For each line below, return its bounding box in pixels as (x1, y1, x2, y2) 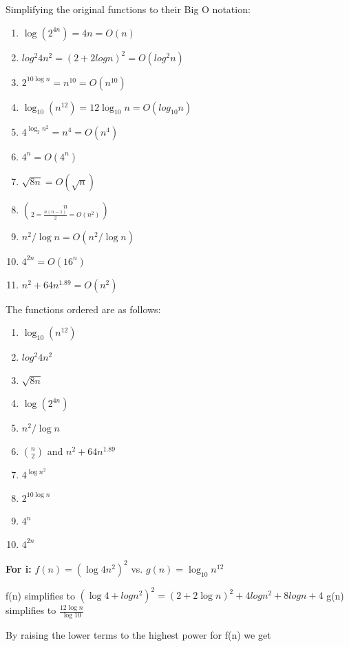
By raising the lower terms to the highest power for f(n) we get (6, 628, 271, 642)
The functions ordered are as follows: (6, 301, 161, 316)
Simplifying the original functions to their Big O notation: (6, 2, 251, 16)
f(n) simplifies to (6, 588, 75, 602)
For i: (6, 561, 32, 575)
